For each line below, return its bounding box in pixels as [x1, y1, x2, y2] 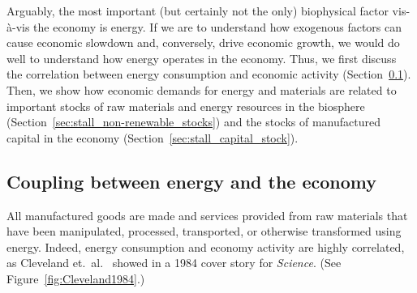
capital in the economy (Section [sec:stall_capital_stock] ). [6, 129, 299, 146]
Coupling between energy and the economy [6, 168, 377, 193]
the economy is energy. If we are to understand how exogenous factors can [33, 18, 402, 35]
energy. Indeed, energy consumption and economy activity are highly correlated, [6, 238, 405, 255]
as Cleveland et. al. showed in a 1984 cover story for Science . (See [6, 254, 342, 271]
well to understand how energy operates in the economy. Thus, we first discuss [6, 49, 397, 66]
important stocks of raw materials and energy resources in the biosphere [6, 97, 365, 114]
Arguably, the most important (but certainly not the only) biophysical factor [6, 2, 389, 19]
